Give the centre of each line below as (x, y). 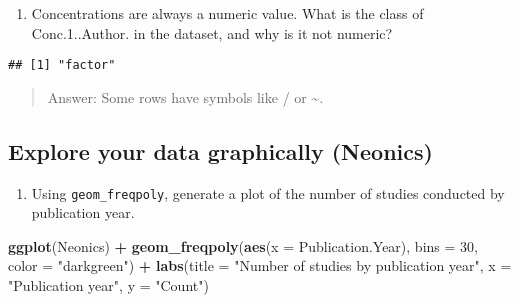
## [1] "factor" (62, 65)
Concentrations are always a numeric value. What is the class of (227, 13)
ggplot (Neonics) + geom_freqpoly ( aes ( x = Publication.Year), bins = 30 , (243, 245)
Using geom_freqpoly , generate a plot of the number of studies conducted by (268, 192)
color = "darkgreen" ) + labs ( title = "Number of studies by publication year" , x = (260, 265)
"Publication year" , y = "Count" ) (108, 285)
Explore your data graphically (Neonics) (220, 150)
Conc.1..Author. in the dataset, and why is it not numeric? (212, 32)
